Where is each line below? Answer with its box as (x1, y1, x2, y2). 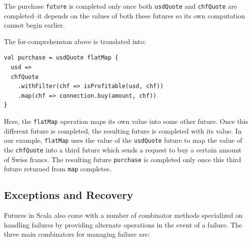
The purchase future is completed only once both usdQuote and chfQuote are (4, 1, 237, 11)
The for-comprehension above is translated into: (4, 36, 146, 46)
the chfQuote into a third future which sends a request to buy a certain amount (4, 144, 242, 154)
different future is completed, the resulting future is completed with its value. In (4, 125, 242, 136)
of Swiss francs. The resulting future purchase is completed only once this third (4, 154, 241, 164)
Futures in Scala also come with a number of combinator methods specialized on (4, 210, 243, 220)
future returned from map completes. (4, 164, 111, 174)
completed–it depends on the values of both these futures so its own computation (4, 10, 245, 20)
